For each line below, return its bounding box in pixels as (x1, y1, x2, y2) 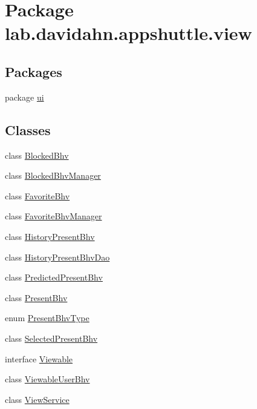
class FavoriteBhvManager (5, 210, 102, 222)
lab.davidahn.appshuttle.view (5, 21, 252, 45)
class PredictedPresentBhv (5, 271, 103, 284)
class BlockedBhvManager (5, 169, 101, 182)
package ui (5, 90, 44, 103)
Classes (5, 120, 51, 139)
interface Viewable (5, 352, 73, 365)
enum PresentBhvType (5, 311, 89, 324)
